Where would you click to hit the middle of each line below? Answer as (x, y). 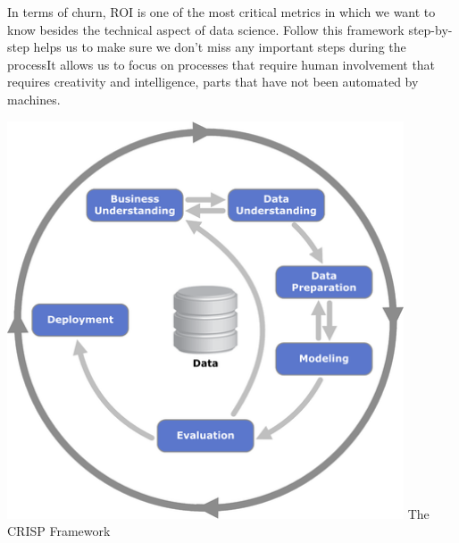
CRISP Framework (59, 531)
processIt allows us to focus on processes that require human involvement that (221, 64)
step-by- (430, 29)
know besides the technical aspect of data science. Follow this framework (206, 29)
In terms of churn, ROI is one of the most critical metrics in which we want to (221, 12)
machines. (34, 99)
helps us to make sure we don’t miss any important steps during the (220, 47)
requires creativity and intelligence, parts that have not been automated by (213, 82)
